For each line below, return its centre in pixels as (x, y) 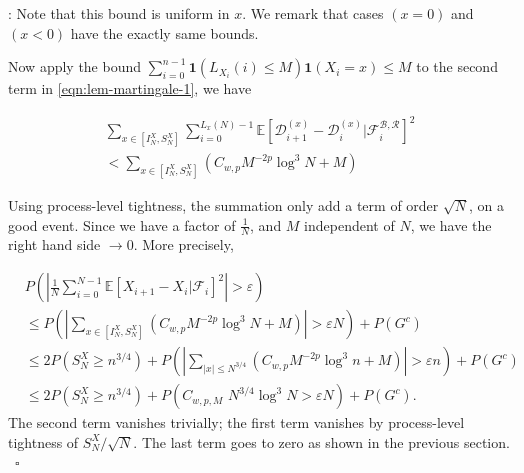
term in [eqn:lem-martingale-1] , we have (130, 88)
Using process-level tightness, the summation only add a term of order (223, 205)
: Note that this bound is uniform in (119, 13)
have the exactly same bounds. (164, 32)
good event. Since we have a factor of (122, 224)
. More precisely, (183, 244)
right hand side (54, 244)
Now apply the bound (75, 66)
